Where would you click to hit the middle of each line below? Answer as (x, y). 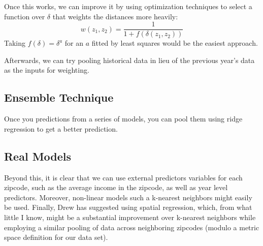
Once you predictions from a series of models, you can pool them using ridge (123, 119)
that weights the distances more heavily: (115, 16)
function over (25, 16)
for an (74, 43)
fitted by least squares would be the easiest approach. (175, 43)
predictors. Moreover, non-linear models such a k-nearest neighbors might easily (128, 197)
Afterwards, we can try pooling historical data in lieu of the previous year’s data (129, 60)
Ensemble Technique (59, 97)
